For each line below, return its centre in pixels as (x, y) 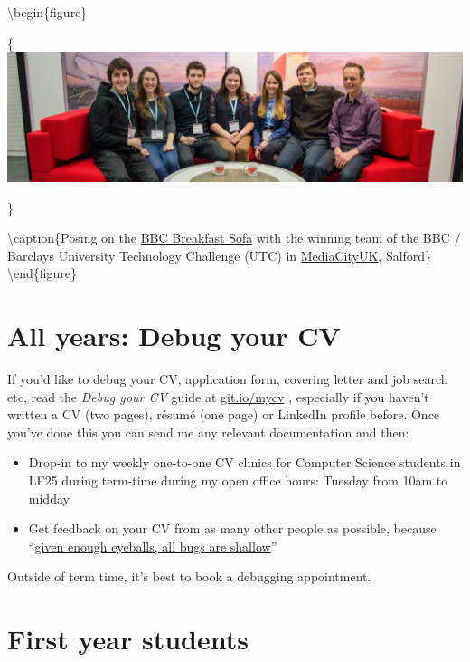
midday (49, 498)
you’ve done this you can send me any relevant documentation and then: (208, 432)
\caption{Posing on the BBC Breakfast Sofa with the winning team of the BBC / (234, 238)
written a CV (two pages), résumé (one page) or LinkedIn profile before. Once (224, 414)
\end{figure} (42, 273)
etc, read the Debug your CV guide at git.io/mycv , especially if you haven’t (218, 396)
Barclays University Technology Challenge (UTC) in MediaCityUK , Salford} (220, 255)
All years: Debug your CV (174, 336)
